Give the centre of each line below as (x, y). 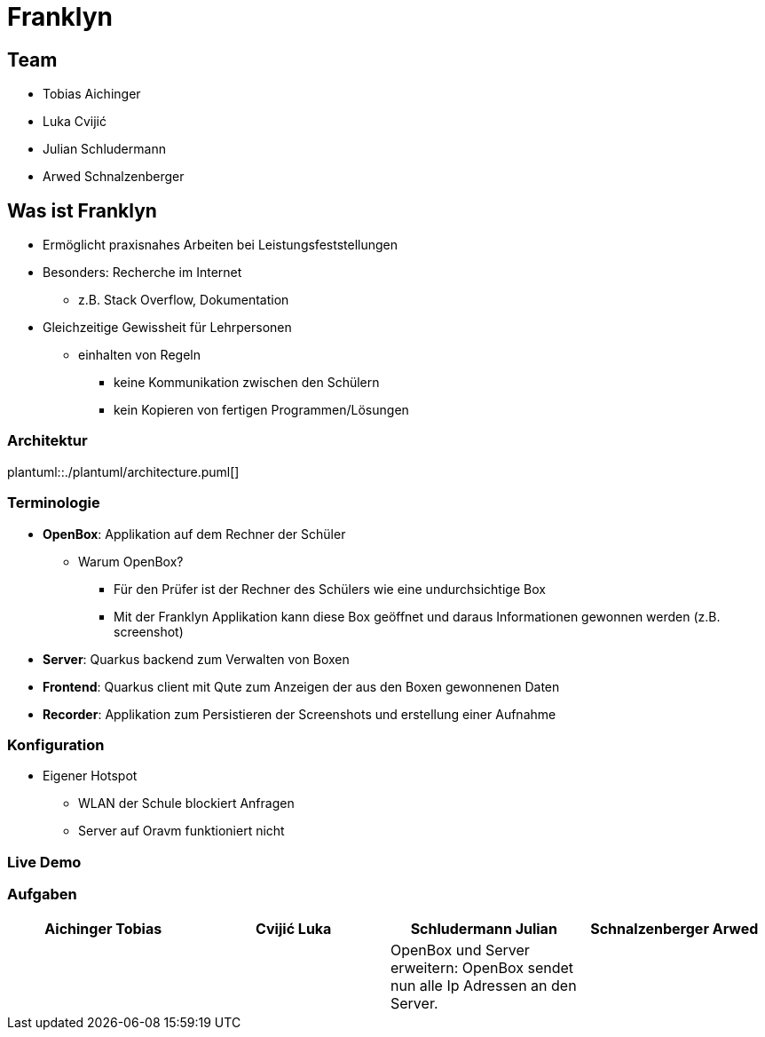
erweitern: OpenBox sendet (482, 968)
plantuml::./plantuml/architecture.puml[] (123, 471)
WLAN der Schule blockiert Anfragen (186, 803)
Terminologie (54, 503)
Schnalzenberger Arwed (674, 929)
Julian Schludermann (104, 149)
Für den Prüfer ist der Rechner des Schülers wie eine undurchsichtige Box (330, 589)
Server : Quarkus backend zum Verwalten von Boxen (196, 659)
